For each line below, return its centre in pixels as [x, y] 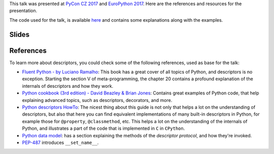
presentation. [23, 11]
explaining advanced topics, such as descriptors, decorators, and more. [97, 100]
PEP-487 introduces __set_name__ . [60, 142]
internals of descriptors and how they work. [68, 86]
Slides [20, 35]
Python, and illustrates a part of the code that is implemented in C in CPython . [104, 128]
